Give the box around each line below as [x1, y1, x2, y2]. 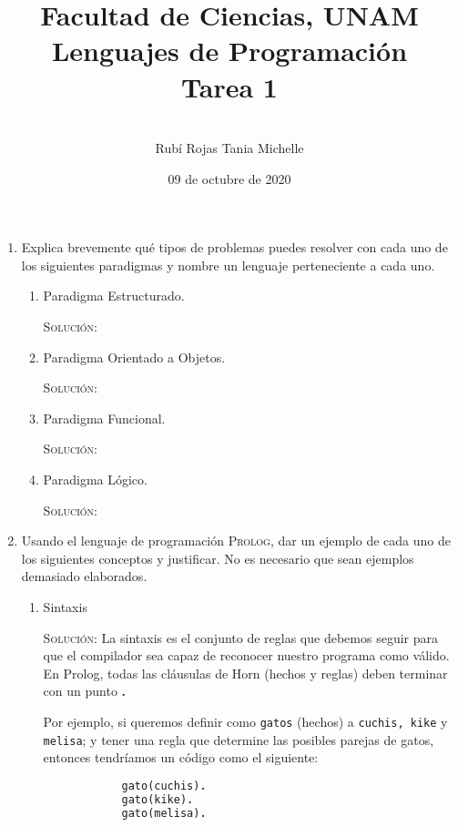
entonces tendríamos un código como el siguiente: [43, 748, 319, 767]
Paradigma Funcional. [43, 408, 166, 427]
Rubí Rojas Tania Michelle [155, 138, 304, 158]
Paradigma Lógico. [43, 470, 148, 489]
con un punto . [43, 681, 127, 700]
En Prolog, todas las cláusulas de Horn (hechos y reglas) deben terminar [43, 663, 448, 682]
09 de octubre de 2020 [168, 168, 291, 188]
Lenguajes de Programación [51, 32, 408, 69]
